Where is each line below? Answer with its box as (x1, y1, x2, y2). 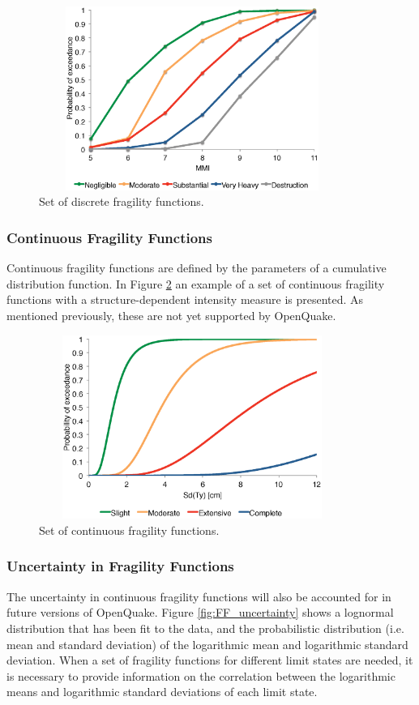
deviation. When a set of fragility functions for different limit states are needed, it (6, 652, 413, 669)
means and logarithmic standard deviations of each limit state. (6, 683, 318, 700)
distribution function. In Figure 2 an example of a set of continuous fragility (6, 275, 385, 292)
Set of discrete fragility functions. (39, 193, 204, 210)
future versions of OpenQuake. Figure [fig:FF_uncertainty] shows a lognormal (6, 604, 394, 621)
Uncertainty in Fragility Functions (6, 556, 234, 576)
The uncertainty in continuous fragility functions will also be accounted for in (6, 587, 391, 605)
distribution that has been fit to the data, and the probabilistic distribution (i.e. (6, 619, 404, 636)
